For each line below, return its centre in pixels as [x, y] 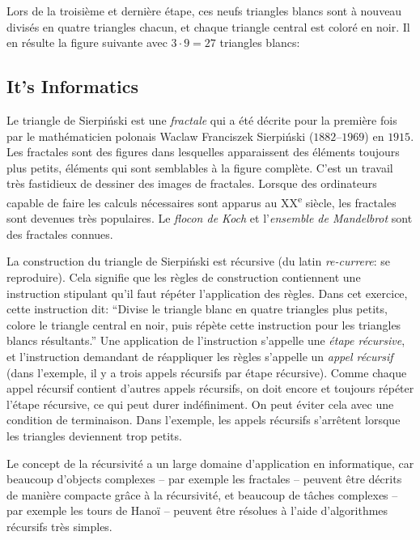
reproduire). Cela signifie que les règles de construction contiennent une [184, 276]
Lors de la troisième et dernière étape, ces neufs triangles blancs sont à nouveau [204, 11]
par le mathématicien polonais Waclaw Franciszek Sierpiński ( [160, 136]
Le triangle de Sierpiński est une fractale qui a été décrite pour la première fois [202, 119]
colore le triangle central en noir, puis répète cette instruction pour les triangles [204, 324]
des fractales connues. [60, 234]
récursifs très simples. [59, 526]
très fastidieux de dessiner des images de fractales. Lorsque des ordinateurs [192, 183]
